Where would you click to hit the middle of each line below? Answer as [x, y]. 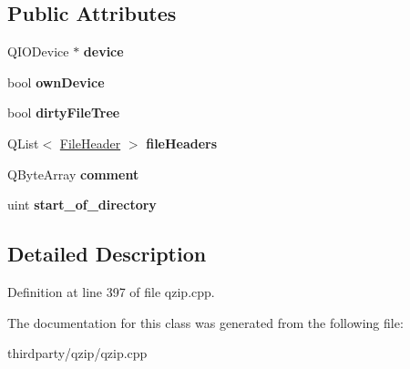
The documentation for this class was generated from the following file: [205, 322]
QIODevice [38, 51]
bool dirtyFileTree [64, 113]
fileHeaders [182, 143]
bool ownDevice [56, 82]
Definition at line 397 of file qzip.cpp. [111, 291]
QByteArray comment [73, 174]
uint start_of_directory [82, 205]
